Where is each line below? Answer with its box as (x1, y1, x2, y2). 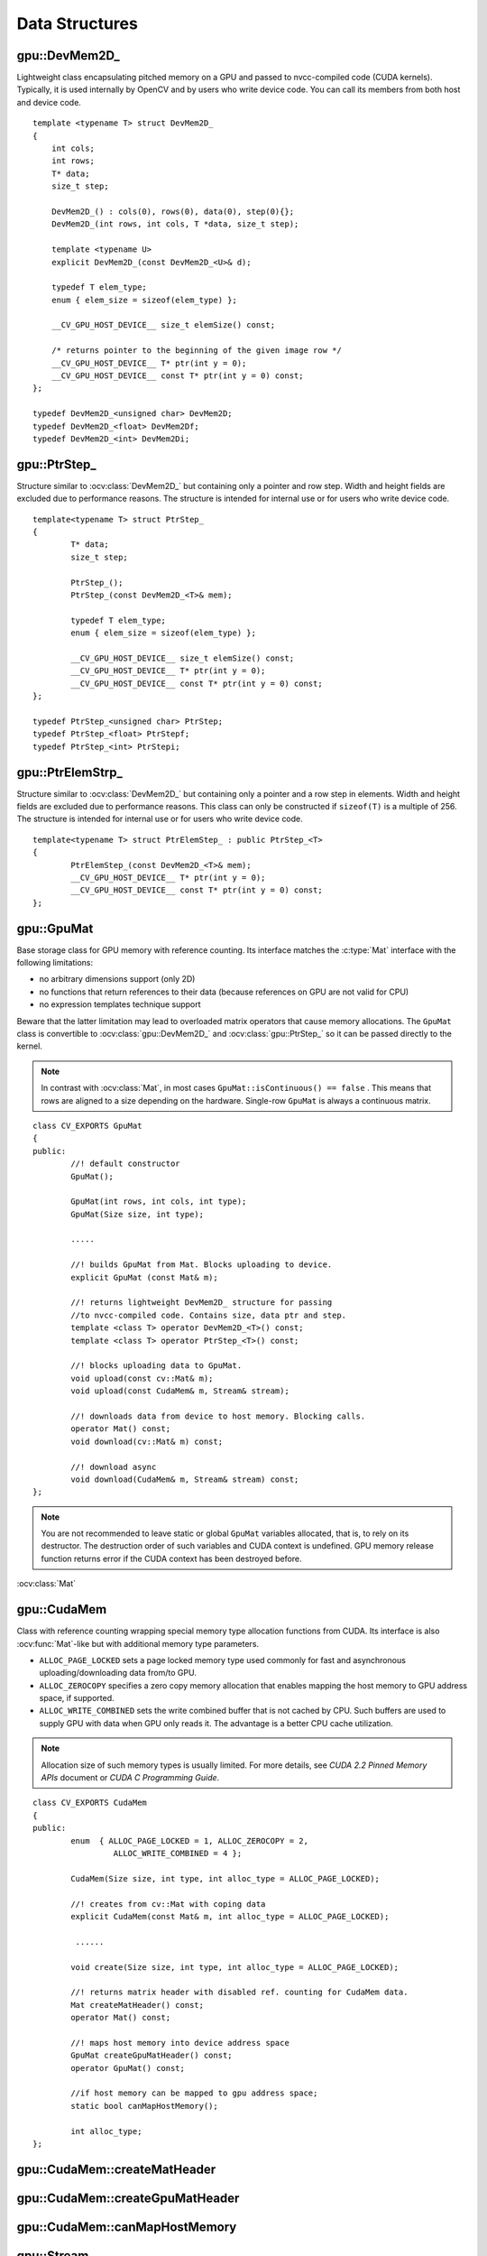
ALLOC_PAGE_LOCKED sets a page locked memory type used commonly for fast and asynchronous (39, 1654, 406, 1665)
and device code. (16, 97, 81, 107)
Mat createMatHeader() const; (70, 2000, 205, 2010)
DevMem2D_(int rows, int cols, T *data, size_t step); (51, 219, 299, 229)
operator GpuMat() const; (70, 2063, 185, 2073)
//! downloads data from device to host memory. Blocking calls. (70, 1410, 366, 1421)
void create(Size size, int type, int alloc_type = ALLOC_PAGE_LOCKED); (70, 1962, 400, 1972)
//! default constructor (70, 1159, 180, 1169)
